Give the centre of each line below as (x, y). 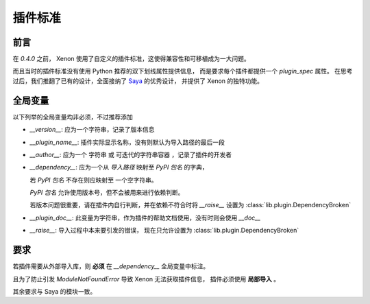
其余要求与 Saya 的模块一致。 (54, 291)
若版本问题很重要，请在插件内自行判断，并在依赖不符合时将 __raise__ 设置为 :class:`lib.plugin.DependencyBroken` (190, 205)
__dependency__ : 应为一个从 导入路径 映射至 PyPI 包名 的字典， (119, 167)
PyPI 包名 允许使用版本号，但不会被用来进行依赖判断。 (107, 193)
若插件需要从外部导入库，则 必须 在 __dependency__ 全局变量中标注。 (111, 266)
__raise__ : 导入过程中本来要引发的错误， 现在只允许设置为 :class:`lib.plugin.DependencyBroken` (164, 231)
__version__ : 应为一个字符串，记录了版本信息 (92, 130)
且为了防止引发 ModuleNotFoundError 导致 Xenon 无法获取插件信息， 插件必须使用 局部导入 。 (146, 279)
